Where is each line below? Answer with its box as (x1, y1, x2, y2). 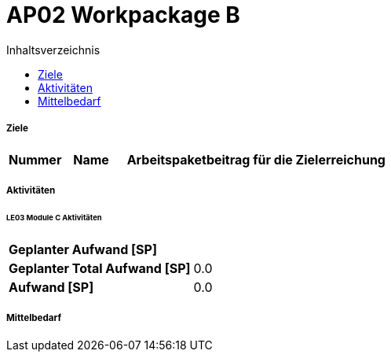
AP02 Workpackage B (6, 2, 240, 28)
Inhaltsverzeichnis (6, 42, 100, 57)
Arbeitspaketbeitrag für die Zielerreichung (126, 151, 386, 168)
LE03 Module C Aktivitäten (6, 212, 102, 222)
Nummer (9, 151, 62, 168)
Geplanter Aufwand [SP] (9, 241, 157, 257)
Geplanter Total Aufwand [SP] (9, 260, 191, 276)
